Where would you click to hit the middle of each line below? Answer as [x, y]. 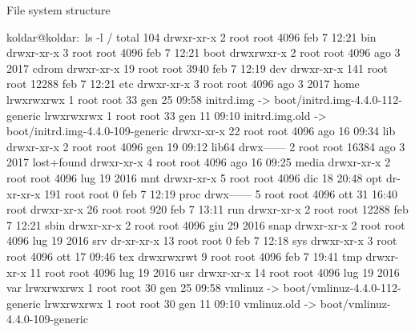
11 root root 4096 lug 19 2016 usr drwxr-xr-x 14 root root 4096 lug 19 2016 [215, 272]
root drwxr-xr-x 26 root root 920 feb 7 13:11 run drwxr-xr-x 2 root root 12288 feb [207, 209]
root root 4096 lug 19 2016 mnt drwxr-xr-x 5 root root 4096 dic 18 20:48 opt [195, 177]
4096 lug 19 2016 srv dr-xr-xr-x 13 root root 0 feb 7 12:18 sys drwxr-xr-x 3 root [202, 240]
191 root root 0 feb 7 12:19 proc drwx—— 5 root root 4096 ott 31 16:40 [221, 193]
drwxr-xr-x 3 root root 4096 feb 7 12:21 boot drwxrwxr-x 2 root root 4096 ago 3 [203, 52]
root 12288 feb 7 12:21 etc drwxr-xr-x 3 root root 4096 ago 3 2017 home [183, 84]
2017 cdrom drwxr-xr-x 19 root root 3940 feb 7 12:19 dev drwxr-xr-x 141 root [197, 68]
